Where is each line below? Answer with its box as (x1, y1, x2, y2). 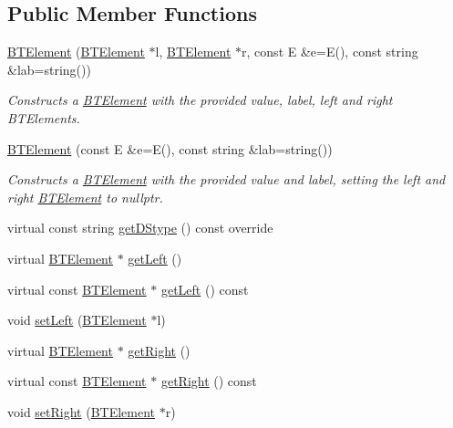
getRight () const (160, 371, 257, 391)
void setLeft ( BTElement (7, 310, 147, 329)
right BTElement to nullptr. (7, 187, 163, 206)
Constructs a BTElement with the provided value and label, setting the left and (7, 170, 446, 189)
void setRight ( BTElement (7, 402, 156, 421)
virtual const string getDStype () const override (7, 218, 273, 237)
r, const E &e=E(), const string (242, 42, 418, 61)
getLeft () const (160, 279, 249, 298)
